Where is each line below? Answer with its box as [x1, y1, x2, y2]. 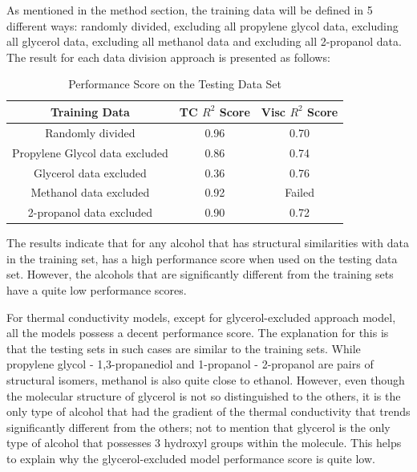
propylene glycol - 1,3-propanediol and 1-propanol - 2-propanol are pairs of [6, 356, 374, 372]
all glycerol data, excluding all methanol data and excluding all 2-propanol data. [6, 33, 402, 50]
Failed [285, 184, 314, 201]
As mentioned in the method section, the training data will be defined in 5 [6, 2, 373, 18]
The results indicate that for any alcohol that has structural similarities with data [6, 234, 409, 251]
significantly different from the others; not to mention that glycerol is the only [6, 418, 391, 435]
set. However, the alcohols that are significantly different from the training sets [6, 266, 394, 283]
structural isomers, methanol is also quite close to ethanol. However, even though [6, 372, 405, 389]
